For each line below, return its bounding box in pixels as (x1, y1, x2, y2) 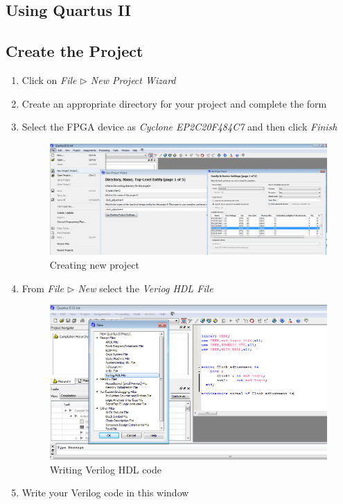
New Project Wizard (90, 72, 176, 87)
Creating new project (49, 257, 139, 271)
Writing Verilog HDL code (49, 462, 161, 476)
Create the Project (6, 40, 143, 62)
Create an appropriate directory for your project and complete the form (21, 96, 327, 110)
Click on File (21, 72, 77, 87)
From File (21, 280, 64, 295)
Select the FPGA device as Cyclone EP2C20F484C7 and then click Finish (21, 119, 337, 134)
